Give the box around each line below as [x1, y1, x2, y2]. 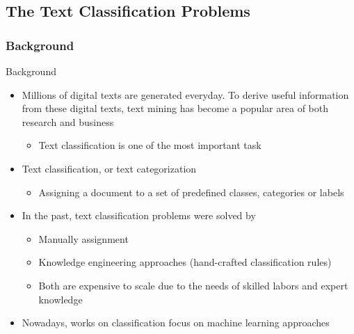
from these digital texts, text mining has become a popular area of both [22, 101, 328, 116]
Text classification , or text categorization [22, 161, 197, 175]
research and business [22, 114, 114, 129]
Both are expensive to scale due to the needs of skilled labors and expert [38, 278, 348, 292]
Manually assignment [38, 231, 129, 246]
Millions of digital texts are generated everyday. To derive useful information [22, 87, 349, 102]
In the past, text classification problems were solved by [22, 208, 256, 223]
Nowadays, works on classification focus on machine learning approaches [22, 315, 330, 330]
